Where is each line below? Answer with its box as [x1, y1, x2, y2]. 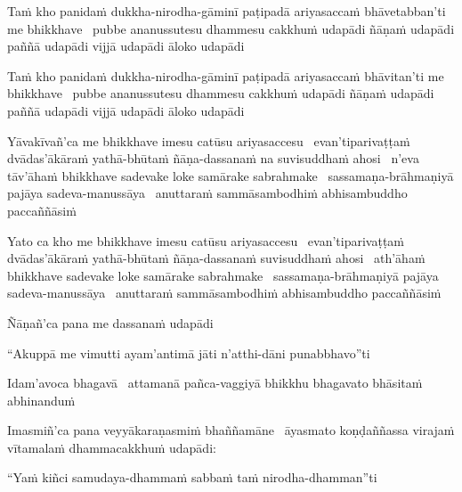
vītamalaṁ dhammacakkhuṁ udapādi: [7, 438, 216, 456]
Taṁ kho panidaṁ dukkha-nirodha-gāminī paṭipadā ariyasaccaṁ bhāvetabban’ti [7, 2, 446, 20]
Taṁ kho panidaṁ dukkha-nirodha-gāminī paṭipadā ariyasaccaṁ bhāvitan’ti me [7, 66, 444, 85]
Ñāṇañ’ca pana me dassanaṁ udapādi [7, 313, 214, 332]
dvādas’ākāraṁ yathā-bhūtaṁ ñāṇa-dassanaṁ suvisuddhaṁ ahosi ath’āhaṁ [7, 249, 426, 267]
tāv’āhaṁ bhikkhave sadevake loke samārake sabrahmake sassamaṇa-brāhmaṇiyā [7, 166, 454, 184]
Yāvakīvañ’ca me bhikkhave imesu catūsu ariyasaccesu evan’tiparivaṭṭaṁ [7, 131, 410, 150]
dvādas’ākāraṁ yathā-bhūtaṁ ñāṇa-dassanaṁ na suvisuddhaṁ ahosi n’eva [7, 149, 419, 168]
